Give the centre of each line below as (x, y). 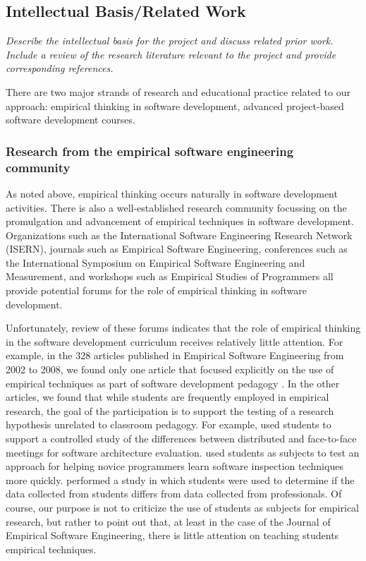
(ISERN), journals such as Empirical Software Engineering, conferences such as (177, 249)
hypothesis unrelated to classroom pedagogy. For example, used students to (169, 424)
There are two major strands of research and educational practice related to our (178, 91)
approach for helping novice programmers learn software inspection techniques (175, 466)
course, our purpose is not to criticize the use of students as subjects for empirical (183, 507)
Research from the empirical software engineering (150, 151)
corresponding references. (60, 68)
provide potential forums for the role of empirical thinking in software (157, 290)
